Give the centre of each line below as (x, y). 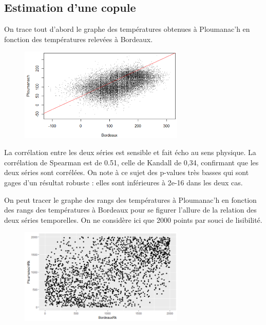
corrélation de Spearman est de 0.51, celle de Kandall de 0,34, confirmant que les (131, 162)
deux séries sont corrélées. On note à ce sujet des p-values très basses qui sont (127, 172)
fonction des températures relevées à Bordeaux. (79, 39)
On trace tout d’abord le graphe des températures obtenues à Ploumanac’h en (127, 29)
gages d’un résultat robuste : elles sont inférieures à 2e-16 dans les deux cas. (123, 182)
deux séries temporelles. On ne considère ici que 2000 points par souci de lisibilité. (133, 219)
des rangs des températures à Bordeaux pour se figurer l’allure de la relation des (130, 210)
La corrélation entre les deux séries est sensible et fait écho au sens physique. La (130, 152)
